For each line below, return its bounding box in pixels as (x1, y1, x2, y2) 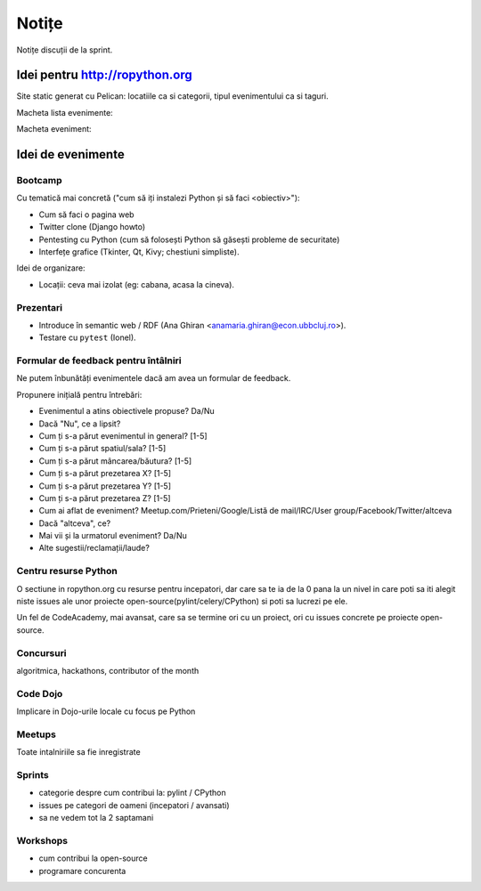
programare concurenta (38, 865, 126, 876)
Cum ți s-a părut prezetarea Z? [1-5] (38, 492, 171, 503)
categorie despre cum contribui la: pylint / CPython (38, 788, 226, 798)
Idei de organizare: (16, 263, 86, 273)
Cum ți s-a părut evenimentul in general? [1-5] (38, 430, 208, 441)
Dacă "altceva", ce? (38, 517, 111, 529)
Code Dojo (16, 687, 63, 700)
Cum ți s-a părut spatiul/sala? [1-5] (38, 443, 167, 454)
